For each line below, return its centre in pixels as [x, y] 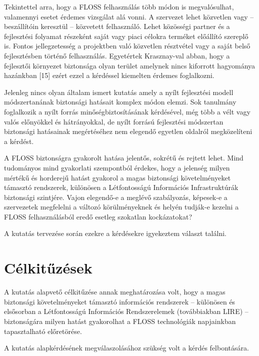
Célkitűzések [48, 268]
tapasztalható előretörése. [43, 331]
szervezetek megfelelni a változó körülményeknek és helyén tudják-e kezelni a [121, 207]
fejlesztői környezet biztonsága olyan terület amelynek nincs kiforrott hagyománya [130, 65]
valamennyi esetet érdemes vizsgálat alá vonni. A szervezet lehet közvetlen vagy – [129, 16]
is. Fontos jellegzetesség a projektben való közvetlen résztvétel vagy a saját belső [127, 46]
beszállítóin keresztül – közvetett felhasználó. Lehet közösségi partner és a [117, 26]
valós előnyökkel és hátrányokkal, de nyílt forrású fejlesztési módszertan [114, 121]
